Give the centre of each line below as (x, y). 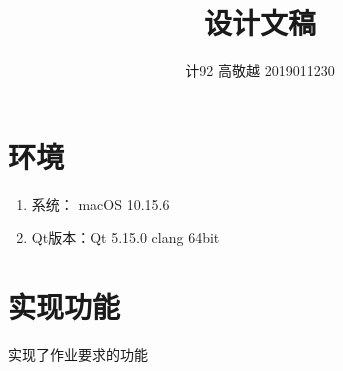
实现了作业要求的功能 (78, 353)
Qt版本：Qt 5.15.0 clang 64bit (125, 237)
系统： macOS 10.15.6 (100, 203)
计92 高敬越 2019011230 (260, 70)
